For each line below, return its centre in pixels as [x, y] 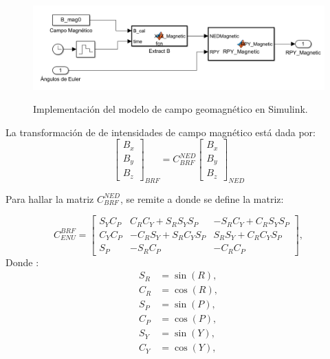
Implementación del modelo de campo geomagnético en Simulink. [170, 109]
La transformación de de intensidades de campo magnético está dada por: [161, 132]
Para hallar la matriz [50, 198]
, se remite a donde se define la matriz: [202, 198]
